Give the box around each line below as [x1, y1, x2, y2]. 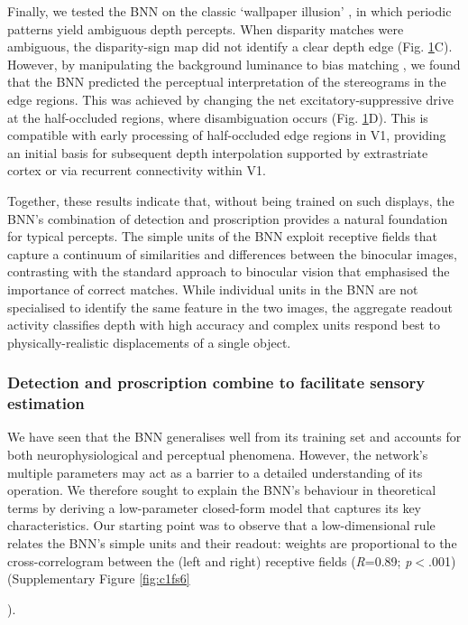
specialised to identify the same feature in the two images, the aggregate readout [7, 297, 453, 316]
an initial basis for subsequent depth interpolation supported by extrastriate [7, 143, 428, 162]
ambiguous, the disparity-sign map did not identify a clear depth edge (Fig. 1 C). [7, 37, 453, 56]
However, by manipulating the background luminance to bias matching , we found [7, 54, 461, 73]
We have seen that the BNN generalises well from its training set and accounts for [7, 427, 462, 446]
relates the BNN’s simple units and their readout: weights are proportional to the [7, 533, 457, 552]
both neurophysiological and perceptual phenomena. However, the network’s [7, 445, 428, 464]
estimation [7, 392, 85, 415]
